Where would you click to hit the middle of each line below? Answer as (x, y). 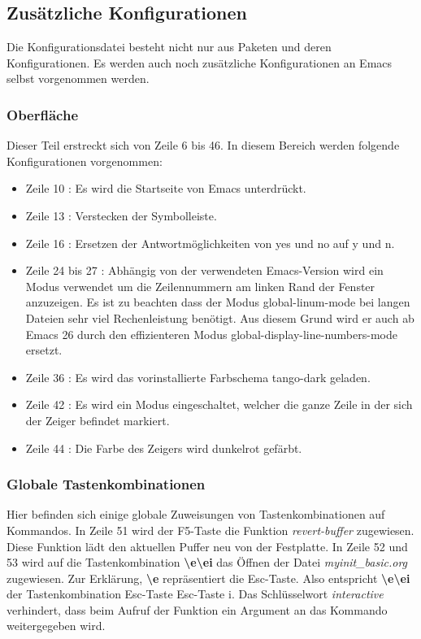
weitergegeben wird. (56, 626)
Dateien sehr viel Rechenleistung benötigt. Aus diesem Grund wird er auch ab (220, 317)
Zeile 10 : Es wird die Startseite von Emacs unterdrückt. (166, 188)
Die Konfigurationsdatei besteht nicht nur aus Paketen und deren (169, 47)
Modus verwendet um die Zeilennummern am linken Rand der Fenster (200, 286)
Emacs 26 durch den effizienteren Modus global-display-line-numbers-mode (211, 334)
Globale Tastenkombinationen (106, 484)
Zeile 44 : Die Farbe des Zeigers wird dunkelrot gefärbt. (164, 448)
